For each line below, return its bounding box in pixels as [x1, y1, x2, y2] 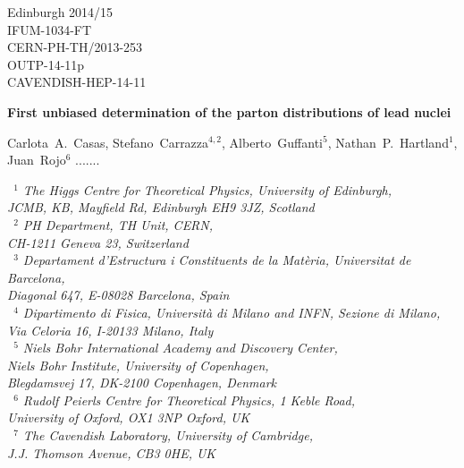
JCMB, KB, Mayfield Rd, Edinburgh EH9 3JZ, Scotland [7, 198, 315, 217]
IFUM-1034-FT [7, 20, 92, 38]
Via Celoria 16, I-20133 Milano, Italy [7, 320, 214, 339]
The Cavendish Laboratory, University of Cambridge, [22, 426, 313, 445]
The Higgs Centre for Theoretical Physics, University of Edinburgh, [22, 180, 392, 199]
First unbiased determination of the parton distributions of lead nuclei [7, 102, 451, 121]
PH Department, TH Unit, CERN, [22, 215, 214, 234]
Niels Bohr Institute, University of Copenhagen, [7, 355, 269, 374]
